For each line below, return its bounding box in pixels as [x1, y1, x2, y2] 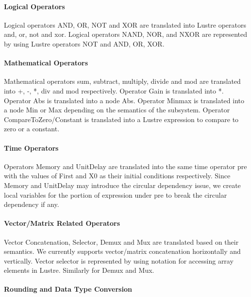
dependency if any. [4, 199, 59, 209]
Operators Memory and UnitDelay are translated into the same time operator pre [4, 161, 247, 171]
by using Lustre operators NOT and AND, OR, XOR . [4, 38, 165, 48]
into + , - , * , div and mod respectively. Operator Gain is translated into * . [4, 85, 224, 95]
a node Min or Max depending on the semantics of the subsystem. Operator [4, 105, 230, 115]
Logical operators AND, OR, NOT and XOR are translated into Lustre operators [4, 19, 246, 30]
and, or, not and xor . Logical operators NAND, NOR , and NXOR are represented [4, 29, 248, 39]
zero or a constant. [4, 124, 60, 134]
